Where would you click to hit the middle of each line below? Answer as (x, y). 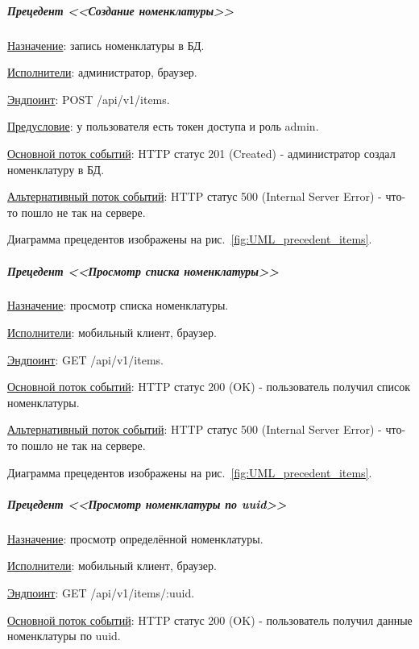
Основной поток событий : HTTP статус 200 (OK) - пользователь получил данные (210, 620)
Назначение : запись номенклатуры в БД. (106, 45)
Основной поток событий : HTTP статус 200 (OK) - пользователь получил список (209, 387)
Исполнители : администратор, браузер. (102, 72)
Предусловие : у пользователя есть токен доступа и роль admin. (163, 126)
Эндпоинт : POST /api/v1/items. (89, 99)
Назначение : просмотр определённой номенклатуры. (135, 538)
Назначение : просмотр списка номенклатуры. (118, 305)
